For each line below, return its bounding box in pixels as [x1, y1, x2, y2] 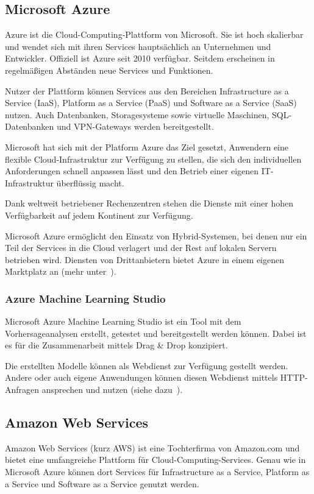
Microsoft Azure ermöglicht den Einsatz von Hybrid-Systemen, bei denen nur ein [5, 229, 307, 242]
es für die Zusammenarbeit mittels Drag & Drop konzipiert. [5, 339, 228, 351]
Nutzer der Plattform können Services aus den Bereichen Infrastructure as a [5, 84, 289, 97]
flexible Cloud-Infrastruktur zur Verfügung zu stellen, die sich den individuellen [5, 152, 302, 165]
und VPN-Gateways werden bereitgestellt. [56, 120, 214, 133]
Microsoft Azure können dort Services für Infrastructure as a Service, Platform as [5, 465, 310, 478]
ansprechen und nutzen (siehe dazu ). [41, 383, 183, 396]
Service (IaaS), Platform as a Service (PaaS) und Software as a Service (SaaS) [5, 96, 297, 109]
